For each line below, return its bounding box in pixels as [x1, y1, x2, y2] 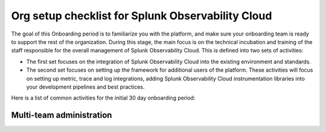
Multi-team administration [11, 110, 112, 121]
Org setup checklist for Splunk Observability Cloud [11, 9, 272, 22]
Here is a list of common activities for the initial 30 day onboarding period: [11, 94, 196, 102]
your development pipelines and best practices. [26, 83, 145, 90]
